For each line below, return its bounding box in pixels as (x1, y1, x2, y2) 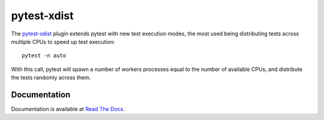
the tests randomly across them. (11, 74, 91, 81)
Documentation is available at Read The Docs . (11, 106, 125, 113)
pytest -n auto (22, 52, 67, 59)
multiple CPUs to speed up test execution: (11, 38, 115, 45)
